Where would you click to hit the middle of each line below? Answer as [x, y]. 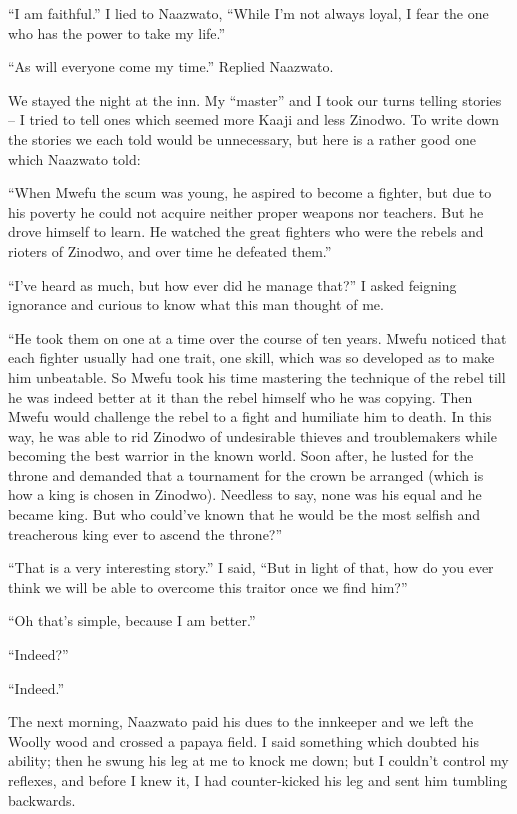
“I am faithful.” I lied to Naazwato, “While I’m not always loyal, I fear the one [248, 13]
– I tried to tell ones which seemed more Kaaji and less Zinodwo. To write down [254, 119]
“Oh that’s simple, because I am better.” [132, 620]
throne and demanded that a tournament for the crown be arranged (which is [246, 474]
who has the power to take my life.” [117, 32]
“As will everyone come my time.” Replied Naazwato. [171, 66]
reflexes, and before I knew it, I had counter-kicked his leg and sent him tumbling [258, 780]
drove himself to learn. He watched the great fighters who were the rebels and [246, 231]
